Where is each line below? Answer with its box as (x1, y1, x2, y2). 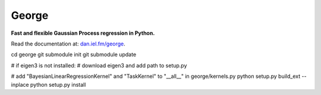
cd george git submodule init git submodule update (11, 51, 137, 58)
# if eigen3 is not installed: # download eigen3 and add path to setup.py (11, 62, 187, 69)
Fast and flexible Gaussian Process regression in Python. (11, 30, 155, 37)
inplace (11, 81, 29, 88)
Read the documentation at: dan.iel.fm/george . (11, 40, 126, 47)
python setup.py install (30, 81, 86, 88)
